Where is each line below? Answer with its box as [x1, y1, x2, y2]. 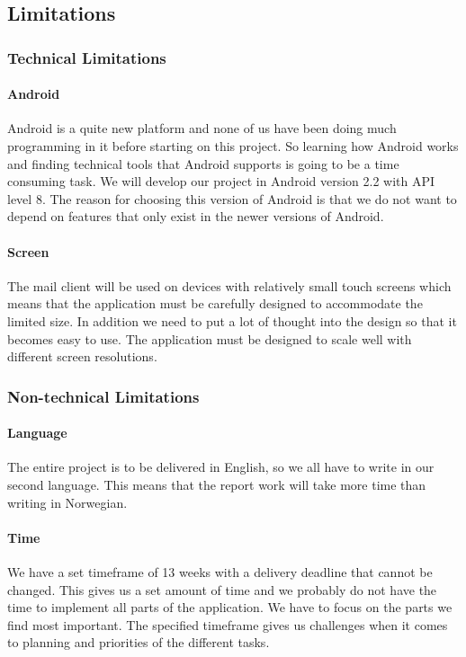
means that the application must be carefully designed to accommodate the [7, 294, 423, 313]
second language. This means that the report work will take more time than [7, 475, 426, 493]
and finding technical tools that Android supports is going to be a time [7, 154, 399, 173]
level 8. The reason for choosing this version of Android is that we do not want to [7, 189, 457, 208]
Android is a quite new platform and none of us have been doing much [7, 119, 397, 138]
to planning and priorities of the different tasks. [7, 633, 270, 652]
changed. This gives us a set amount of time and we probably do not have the [7, 580, 437, 599]
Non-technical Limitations [7, 385, 200, 407]
